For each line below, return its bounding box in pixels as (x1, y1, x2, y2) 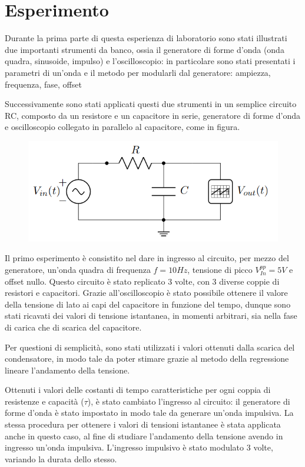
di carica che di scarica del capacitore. (5, 321, 142, 333)
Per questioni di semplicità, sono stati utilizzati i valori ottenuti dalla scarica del (5, 341, 295, 353)
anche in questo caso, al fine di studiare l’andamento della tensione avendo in (5, 429, 283, 442)
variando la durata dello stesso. (5, 452, 117, 465)
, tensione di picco (187, 263, 253, 275)
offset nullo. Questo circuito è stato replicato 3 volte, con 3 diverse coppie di (5, 275, 280, 287)
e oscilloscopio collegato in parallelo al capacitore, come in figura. (5, 121, 240, 133)
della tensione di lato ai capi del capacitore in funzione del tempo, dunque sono (5, 298, 291, 310)
